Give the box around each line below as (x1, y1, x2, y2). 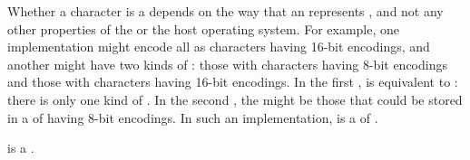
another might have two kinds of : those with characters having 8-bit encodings (7, 54, 447, 73)
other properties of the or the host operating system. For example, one (7, 19, 400, 38)
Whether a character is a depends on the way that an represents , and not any (7, 2, 444, 20)
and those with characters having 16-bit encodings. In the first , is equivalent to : (7, 72, 458, 91)
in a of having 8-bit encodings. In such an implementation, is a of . (7, 108, 378, 127)
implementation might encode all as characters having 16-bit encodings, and (7, 37, 430, 56)
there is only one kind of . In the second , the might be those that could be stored (7, 89, 463, 108)
